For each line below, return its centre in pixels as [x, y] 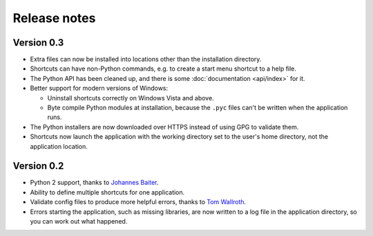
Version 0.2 [38, 166]
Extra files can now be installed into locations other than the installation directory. [146, 60]
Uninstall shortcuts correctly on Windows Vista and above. [131, 98]
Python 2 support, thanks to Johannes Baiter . [94, 183]
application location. [59, 146]
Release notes [54, 18]
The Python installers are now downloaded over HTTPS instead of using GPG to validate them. [164, 127]
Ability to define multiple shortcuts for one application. [107, 192]
